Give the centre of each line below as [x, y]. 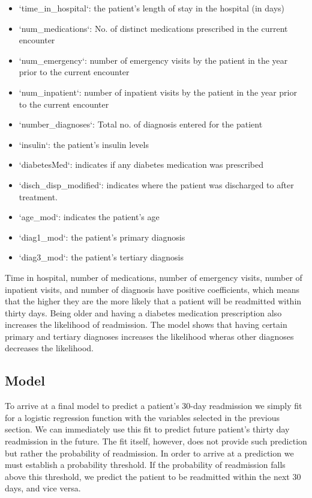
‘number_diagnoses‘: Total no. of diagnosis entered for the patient [141, 124]
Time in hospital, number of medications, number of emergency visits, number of [154, 277]
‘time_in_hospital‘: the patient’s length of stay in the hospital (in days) [151, 8]
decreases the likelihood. [49, 348]
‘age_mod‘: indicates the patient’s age [89, 217]
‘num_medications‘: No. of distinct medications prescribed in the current [153, 28]
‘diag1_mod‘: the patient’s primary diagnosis [102, 237]
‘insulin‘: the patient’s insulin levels [84, 144]
